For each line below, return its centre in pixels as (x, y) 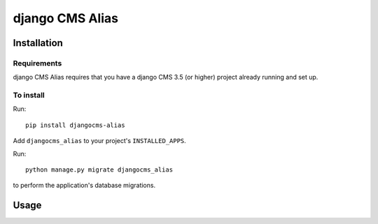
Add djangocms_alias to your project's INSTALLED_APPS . (100, 141)
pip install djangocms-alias (75, 125)
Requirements (37, 63)
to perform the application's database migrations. (84, 186)
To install (29, 96)
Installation (38, 43)
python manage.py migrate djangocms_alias (99, 170)
